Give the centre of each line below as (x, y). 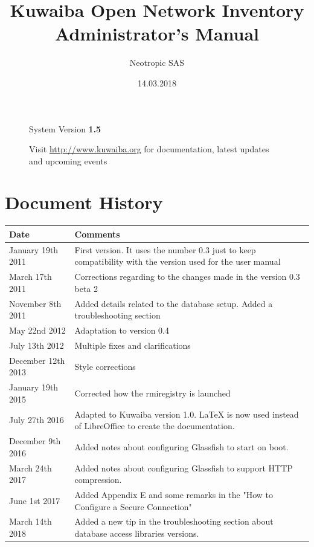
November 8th (35, 303)
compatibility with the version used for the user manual (178, 261)
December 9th (35, 441)
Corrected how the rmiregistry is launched (152, 393)
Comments (97, 234)
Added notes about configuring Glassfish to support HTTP (184, 468)
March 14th (30, 521)
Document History (84, 202)
